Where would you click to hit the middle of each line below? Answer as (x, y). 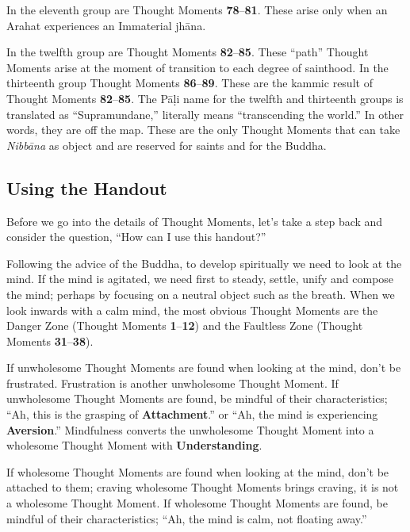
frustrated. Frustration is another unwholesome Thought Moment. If (172, 383)
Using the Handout (87, 188)
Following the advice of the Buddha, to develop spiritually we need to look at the (204, 263)
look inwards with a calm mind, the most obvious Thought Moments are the (192, 310)
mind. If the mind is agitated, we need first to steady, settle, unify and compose (200, 279)
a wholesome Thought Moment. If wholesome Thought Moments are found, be (197, 503)
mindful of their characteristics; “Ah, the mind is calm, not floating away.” (187, 518)
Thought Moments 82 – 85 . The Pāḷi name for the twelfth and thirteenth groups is (205, 98)
